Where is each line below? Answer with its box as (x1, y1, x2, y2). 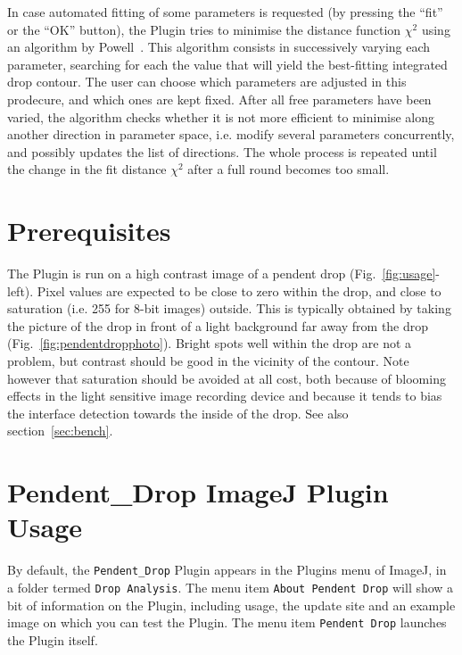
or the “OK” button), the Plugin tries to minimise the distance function (7, 20, 401, 38)
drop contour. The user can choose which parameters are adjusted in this (7, 72, 407, 91)
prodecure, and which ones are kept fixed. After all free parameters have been (7, 89, 432, 108)
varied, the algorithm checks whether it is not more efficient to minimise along (7, 107, 435, 126)
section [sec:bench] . (7, 421, 113, 440)
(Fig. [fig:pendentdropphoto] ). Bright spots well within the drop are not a (7, 334, 412, 352)
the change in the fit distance (7, 160, 167, 178)
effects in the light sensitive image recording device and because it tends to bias (7, 386, 442, 405)
